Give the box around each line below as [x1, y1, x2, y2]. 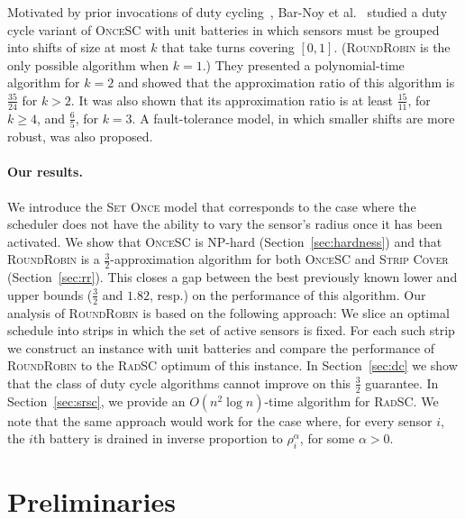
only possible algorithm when [7, 55, 169, 74]
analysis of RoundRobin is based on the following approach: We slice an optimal [7, 303, 450, 322]
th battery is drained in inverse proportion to [32, 429, 283, 448]
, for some [299, 429, 355, 448]
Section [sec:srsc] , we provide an [7, 391, 186, 410]
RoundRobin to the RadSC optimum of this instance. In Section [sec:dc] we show [7, 356, 458, 375]
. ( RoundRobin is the [333, 38, 451, 57]
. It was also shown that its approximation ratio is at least [70, 90, 393, 109]
